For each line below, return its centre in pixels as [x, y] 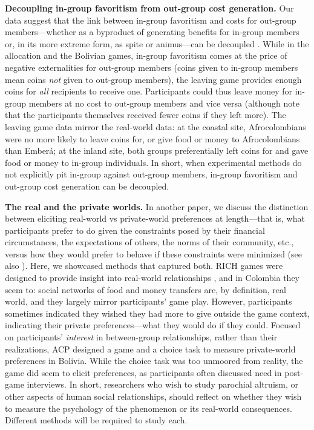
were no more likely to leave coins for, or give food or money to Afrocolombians [152, 138]
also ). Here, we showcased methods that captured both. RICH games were [144, 266]
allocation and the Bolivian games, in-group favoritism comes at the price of [146, 55]
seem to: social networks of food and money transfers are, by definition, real [146, 289]
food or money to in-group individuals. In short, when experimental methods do [153, 162]
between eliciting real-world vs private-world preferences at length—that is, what [155, 218]
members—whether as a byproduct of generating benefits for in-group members [152, 32]
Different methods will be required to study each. [96, 420]
